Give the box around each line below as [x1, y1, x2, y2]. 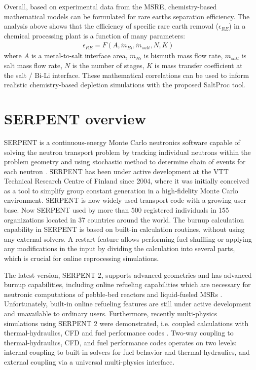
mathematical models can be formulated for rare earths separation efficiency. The [4, 11, 250, 21]
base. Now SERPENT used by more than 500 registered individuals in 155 [4, 205, 229, 215]
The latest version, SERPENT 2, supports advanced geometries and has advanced [4, 269, 252, 280]
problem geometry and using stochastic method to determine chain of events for [4, 156, 246, 167]
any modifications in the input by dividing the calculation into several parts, [4, 243, 235, 254]
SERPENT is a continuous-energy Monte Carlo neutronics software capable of [4, 137, 240, 147]
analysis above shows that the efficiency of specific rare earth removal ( [4, 21, 219, 31]
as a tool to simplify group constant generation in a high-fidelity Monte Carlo [4, 185, 238, 195]
